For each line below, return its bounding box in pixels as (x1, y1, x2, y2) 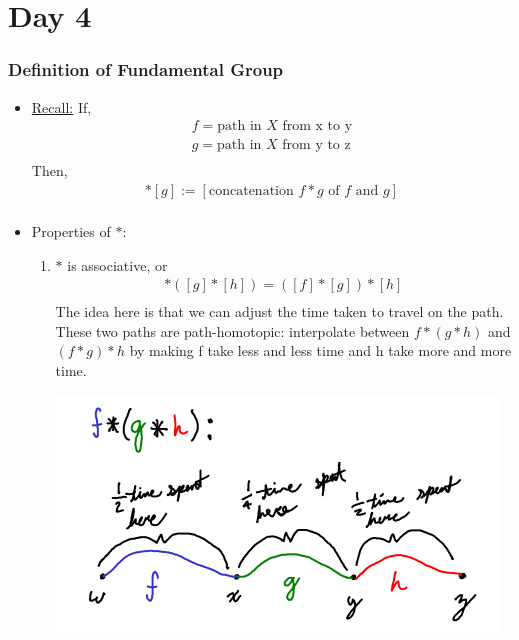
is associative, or (67, 254, 168, 275)
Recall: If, (31, 96, 92, 117)
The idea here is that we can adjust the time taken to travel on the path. (55, 301, 504, 322)
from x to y (282, 119, 353, 134)
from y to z (282, 138, 351, 153)
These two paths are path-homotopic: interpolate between (55, 320, 410, 341)
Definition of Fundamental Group (8, 57, 284, 82)
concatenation (208, 183, 294, 198)
